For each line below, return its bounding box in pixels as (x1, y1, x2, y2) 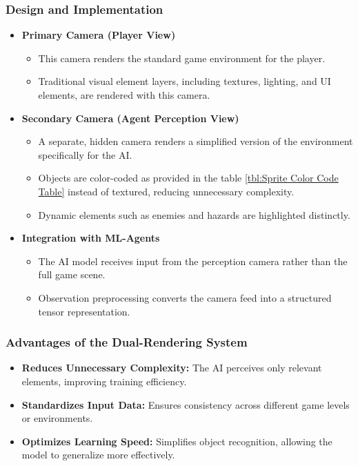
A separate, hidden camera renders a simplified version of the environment (38, 134, 353, 148)
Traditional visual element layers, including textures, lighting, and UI (38, 74, 331, 88)
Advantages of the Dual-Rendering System (6, 333, 248, 351)
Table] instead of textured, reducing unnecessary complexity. (38, 184, 295, 198)
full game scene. (38, 267, 106, 282)
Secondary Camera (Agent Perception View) (21, 110, 239, 125)
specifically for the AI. (38, 147, 132, 162)
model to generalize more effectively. (21, 447, 175, 462)
